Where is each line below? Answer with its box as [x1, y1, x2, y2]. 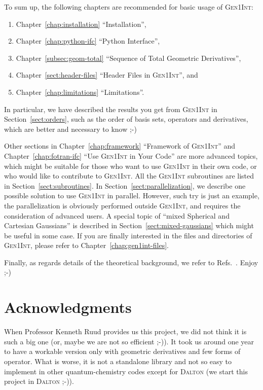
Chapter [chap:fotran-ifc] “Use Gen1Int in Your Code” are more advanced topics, [4, 150, 258, 161]
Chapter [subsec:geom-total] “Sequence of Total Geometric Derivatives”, [16, 52, 241, 63]
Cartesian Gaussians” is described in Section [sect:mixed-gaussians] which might [4, 220, 254, 231]
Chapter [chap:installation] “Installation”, [16, 18, 146, 29]
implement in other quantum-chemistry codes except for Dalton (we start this [4, 366, 248, 376]
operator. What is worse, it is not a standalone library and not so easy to [4, 356, 232, 366]
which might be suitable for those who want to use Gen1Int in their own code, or [4, 160, 257, 171]
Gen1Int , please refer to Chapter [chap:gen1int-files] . [4, 240, 169, 251]
